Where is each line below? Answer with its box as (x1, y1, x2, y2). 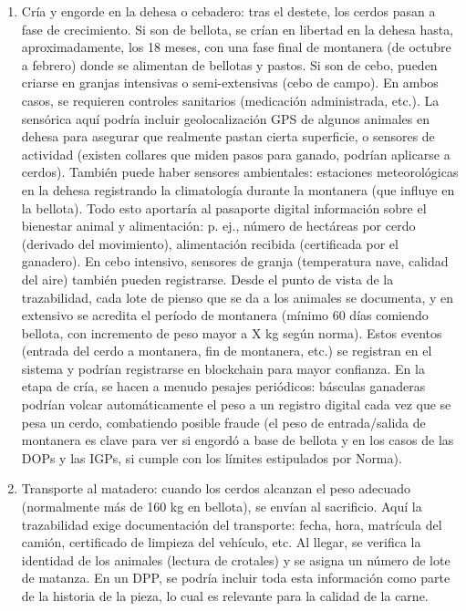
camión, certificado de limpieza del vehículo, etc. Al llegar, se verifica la (21, 533, 421, 552)
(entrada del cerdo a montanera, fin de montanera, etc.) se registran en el (21, 341, 432, 360)
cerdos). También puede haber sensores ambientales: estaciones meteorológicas (21, 162, 459, 181)
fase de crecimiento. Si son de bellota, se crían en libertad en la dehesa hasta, (21, 19, 454, 38)
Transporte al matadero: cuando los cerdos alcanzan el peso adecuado (21, 479, 411, 498)
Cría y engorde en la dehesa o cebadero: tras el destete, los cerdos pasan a (21, 2, 436, 20)
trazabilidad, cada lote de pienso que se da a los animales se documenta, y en (21, 287, 454, 306)
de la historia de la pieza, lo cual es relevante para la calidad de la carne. (21, 586, 429, 605)
